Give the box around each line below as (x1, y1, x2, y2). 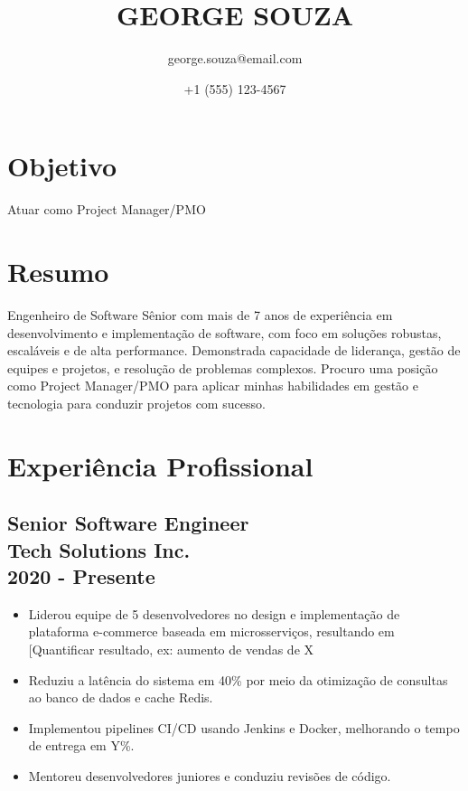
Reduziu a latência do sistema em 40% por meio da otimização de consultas (28, 670, 448, 689)
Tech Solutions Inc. (7, 535, 191, 563)
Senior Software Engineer (7, 509, 249, 537)
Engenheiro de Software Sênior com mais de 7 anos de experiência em (7, 305, 393, 324)
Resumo (7, 253, 109, 290)
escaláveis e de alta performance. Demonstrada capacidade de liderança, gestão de (7, 341, 461, 360)
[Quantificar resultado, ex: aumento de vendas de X (28, 640, 314, 659)
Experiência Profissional (7, 447, 314, 484)
